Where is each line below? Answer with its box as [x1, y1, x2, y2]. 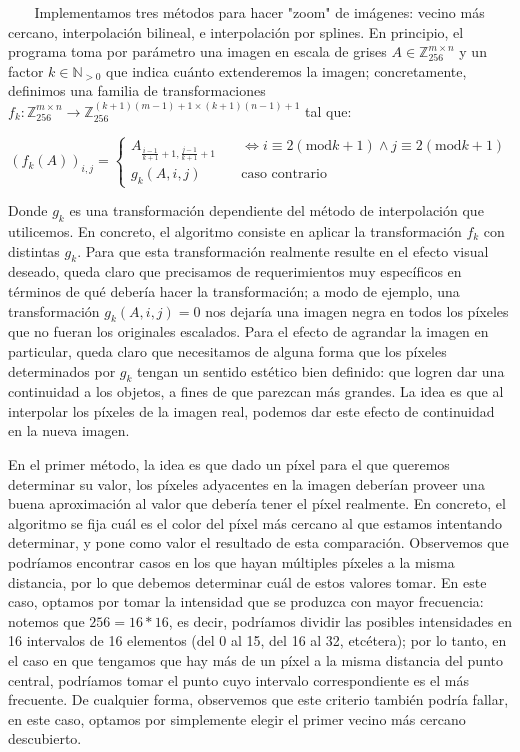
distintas [8, 240, 60, 261]
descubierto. [8, 728, 82, 749]
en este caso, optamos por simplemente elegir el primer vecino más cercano [8, 708, 466, 729]
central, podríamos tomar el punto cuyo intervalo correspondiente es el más [8, 669, 469, 690]
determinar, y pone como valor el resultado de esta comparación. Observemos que [8, 532, 509, 553]
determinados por [8, 360, 116, 381]
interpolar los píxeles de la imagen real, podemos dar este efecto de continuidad [8, 400, 495, 421]
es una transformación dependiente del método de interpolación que [69, 200, 484, 221]
